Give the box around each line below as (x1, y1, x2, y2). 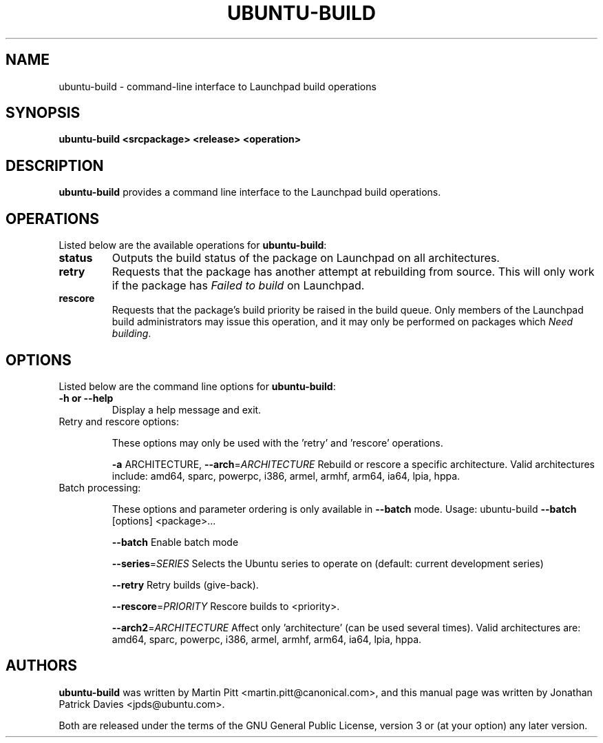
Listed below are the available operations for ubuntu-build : (59, 239, 327, 252)
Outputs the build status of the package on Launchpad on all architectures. (112, 251, 500, 265)
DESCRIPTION (6, 156, 104, 174)
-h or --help (59, 391, 114, 404)
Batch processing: (59, 481, 141, 493)
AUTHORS (6, 657, 78, 675)
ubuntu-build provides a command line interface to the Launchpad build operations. (59, 186, 441, 199)
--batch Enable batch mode (112, 536, 239, 548)
